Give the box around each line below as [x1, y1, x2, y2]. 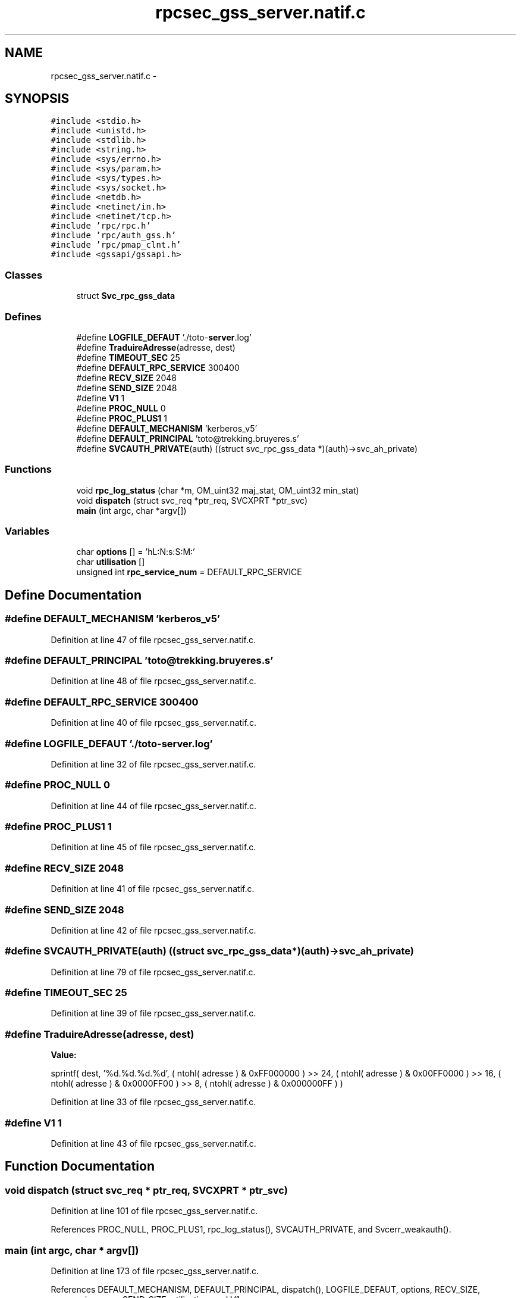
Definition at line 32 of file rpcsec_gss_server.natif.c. [51, 759, 256, 769]
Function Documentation [5, 1159, 155, 1174]
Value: [51, 1050, 77, 1060]
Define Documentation [5, 587, 142, 603]
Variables [5, 525, 50, 538]
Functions [5, 463, 52, 476]
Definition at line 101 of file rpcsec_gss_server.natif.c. [51, 1206, 258, 1216]
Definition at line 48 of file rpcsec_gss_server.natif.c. [51, 676, 256, 687]
